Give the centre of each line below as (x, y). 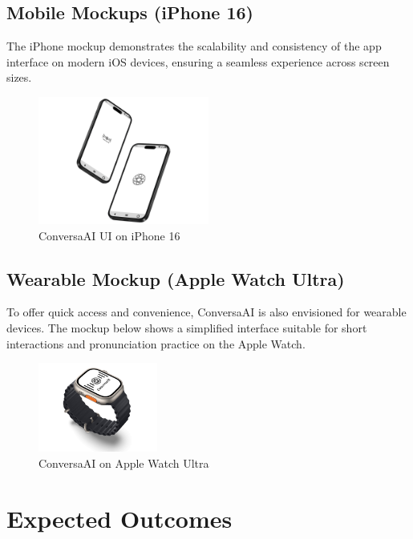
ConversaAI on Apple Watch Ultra (124, 463)
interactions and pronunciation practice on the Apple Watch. (156, 343)
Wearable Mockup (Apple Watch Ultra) (176, 278)
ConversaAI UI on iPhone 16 (109, 235)
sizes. (19, 77)
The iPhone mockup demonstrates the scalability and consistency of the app (194, 46)
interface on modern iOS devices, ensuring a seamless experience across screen (198, 61)
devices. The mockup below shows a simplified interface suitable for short (187, 327)
